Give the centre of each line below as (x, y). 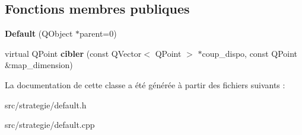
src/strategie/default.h (46, 105)
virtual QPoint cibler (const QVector (73, 53)
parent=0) (98, 33)
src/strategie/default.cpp (50, 125)
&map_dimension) (39, 65)
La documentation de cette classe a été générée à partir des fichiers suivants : (145, 84)
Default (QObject (39, 33)
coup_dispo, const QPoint (250, 53)
